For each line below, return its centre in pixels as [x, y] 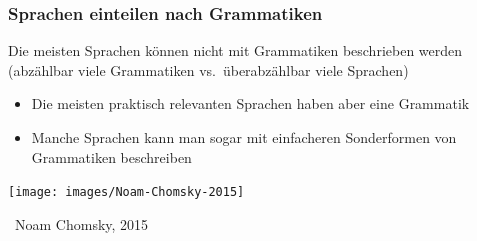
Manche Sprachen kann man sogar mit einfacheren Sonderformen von [244, 137]
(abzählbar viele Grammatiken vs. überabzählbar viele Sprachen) [208, 69]
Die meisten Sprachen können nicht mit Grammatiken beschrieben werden [235, 50]
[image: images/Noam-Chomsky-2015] [126, 192]
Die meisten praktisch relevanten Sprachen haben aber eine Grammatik [250, 103]
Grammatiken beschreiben [111, 156]
